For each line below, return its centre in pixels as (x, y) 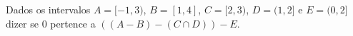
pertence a (73, 23)
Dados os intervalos (48, 9)
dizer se (22, 23)
